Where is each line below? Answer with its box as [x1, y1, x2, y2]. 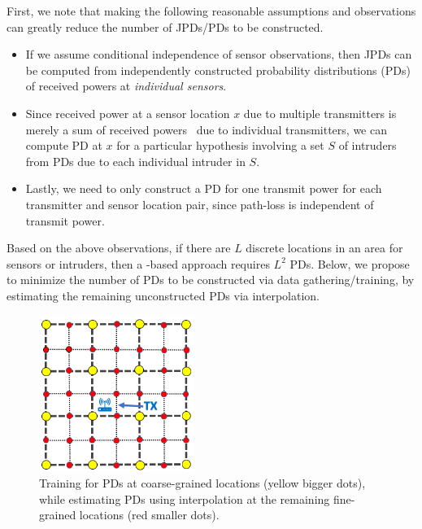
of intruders [338, 137, 397, 154]
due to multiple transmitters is [243, 104, 397, 121]
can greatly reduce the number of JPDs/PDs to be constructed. [7, 18, 324, 35]
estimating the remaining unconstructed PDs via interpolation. [7, 286, 320, 304]
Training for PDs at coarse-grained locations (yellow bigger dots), [39, 474, 366, 492]
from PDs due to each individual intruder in [25, 152, 246, 169]
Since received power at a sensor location [25, 104, 230, 121]
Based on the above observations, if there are [7, 239, 231, 256]
